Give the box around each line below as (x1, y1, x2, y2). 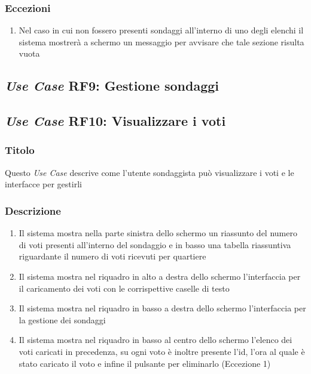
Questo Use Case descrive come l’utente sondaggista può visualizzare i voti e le (5, 166, 294, 178)
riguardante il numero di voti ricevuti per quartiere (19, 250, 206, 262)
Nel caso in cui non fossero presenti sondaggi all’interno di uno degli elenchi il (19, 24, 304, 36)
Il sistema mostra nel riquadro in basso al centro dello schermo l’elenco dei (19, 333, 292, 346)
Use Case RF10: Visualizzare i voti (5, 112, 226, 130)
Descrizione (5, 203, 61, 218)
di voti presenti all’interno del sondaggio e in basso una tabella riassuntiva (19, 238, 291, 251)
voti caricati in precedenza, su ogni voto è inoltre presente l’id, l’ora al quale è (19, 345, 305, 357)
